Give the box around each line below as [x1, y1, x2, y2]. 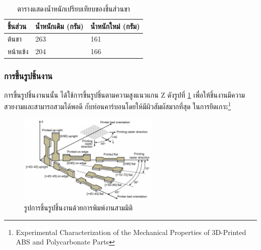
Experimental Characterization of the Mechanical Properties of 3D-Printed [16, 226, 246, 237]
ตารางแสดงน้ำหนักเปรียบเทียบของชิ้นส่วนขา [17, 4, 130, 14]
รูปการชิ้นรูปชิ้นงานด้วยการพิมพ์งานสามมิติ [24, 202, 133, 212]
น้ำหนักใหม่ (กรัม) [90, 21, 140, 31]
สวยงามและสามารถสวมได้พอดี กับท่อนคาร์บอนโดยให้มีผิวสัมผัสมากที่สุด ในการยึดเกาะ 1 [4, 100, 231, 111]
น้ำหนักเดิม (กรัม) [35, 21, 84, 31]
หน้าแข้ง [8, 46, 29, 57]
